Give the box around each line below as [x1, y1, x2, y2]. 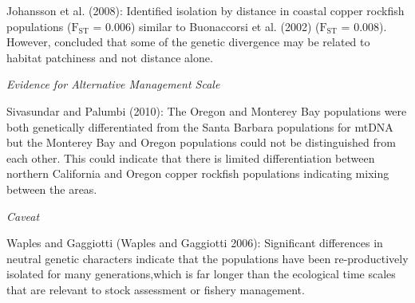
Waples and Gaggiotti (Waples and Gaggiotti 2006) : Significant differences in [6, 234, 383, 251]
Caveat [6, 207, 40, 224]
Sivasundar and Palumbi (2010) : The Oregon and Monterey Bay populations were [6, 102, 407, 119]
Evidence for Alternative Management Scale [6, 76, 220, 92]
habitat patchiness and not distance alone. [6, 49, 213, 65]
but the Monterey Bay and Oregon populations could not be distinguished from [6, 134, 396, 151]
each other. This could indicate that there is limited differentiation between [6, 149, 375, 166]
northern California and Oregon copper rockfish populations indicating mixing [6, 165, 389, 182]
